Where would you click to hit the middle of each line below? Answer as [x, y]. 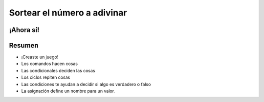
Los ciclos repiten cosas [46, 77]
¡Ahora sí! [24, 30]
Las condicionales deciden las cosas [58, 70]
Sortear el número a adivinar [68, 13]
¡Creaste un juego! [40, 57]
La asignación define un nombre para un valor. [68, 91]
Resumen [24, 45]
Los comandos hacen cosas [50, 64]
